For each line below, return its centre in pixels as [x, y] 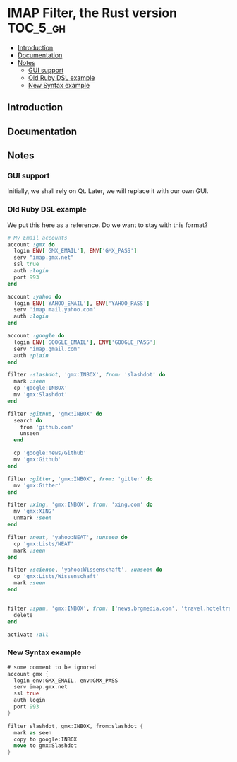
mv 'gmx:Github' [37, 460]
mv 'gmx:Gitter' [37, 485]
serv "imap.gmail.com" [47, 349]
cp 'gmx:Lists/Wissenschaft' [56, 577]
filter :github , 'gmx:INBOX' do [55, 414]
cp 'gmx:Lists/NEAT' [44, 544]
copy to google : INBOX [45, 739]
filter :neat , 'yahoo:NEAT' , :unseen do [68, 537]
